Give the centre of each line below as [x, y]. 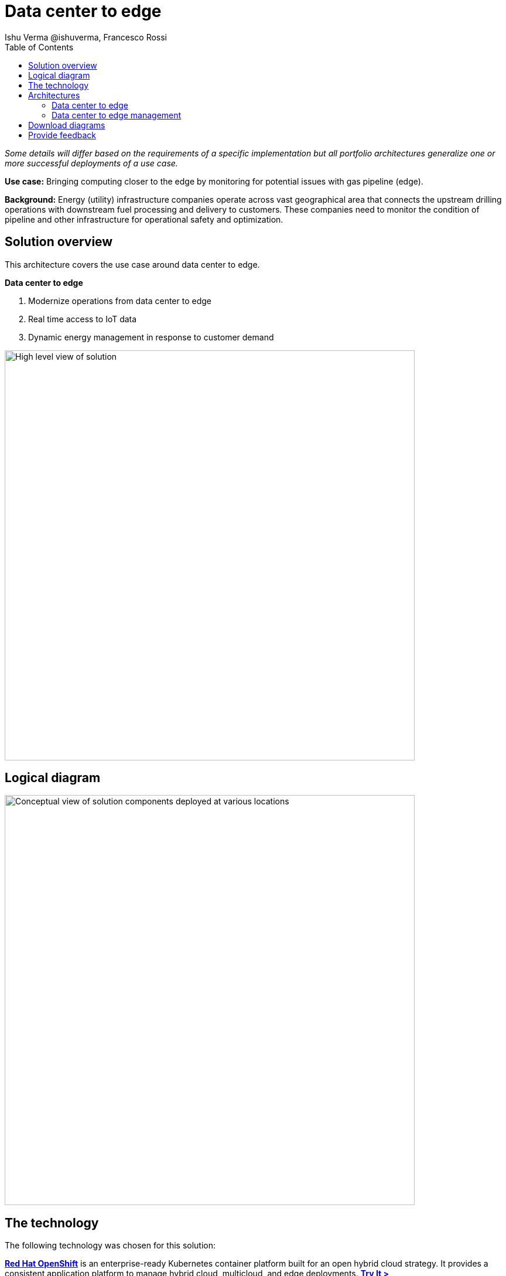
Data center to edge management [117, 115]
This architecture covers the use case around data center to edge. [132, 264]
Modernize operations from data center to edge [120, 301]
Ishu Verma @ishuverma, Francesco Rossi [86, 37]
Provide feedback [62, 135]
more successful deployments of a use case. [91, 163]
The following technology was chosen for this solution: [110, 1246]
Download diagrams [67, 125]
